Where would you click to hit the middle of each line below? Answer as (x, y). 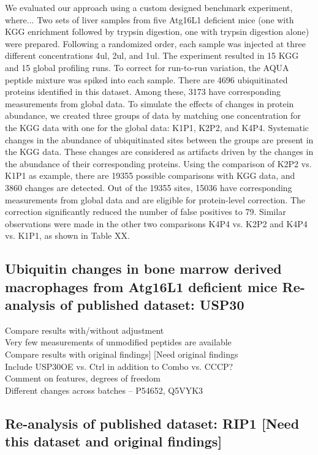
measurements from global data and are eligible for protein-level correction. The (155, 199)
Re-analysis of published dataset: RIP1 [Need (152, 423)
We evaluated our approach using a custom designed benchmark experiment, (149, 7)
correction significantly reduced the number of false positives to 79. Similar (146, 212)
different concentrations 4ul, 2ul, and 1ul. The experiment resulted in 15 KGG (152, 55)
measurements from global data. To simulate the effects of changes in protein (150, 103)
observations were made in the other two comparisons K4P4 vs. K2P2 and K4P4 (156, 223)
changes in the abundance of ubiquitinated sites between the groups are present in (159, 139)
